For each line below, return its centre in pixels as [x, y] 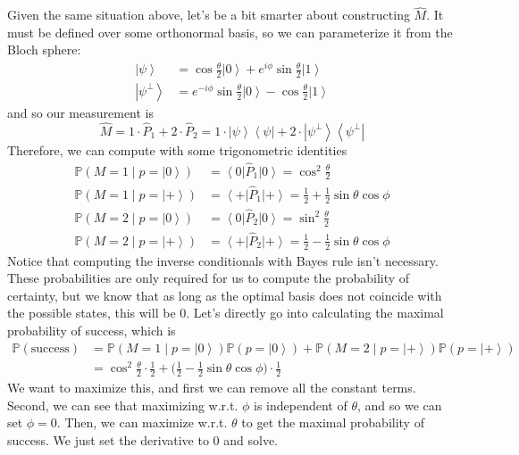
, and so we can [399, 405]
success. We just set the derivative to [108, 439]
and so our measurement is [81, 112]
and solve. [251, 439]
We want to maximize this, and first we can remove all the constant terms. [212, 388]
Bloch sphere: [44, 50]
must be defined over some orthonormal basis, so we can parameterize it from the [230, 32]
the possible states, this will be [92, 313]
